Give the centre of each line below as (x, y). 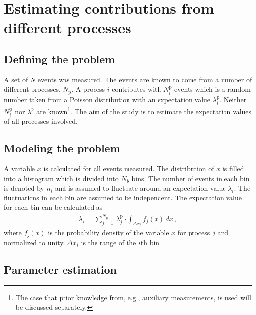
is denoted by (24, 188)
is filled (233, 169)
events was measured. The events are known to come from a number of (145, 79)
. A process (88, 89)
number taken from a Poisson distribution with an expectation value (107, 99)
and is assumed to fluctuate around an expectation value (140, 188)
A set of (16, 79)
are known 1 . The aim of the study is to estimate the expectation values (144, 110)
